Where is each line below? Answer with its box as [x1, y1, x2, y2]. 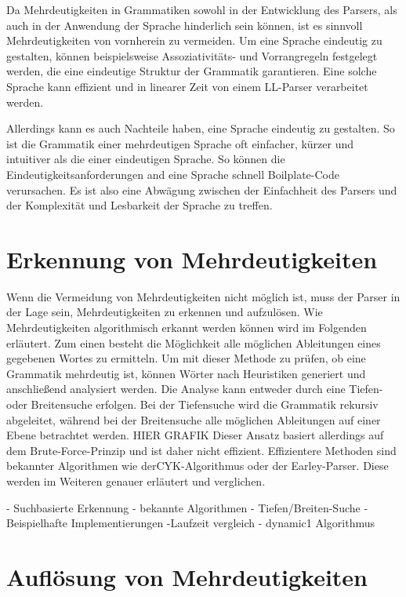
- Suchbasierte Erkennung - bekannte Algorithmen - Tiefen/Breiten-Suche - [6, 499, 368, 515]
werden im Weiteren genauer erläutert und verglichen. [6, 472, 266, 489]
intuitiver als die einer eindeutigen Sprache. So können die [6, 151, 285, 167]
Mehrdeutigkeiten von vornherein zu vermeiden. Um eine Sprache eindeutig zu [6, 32, 382, 49]
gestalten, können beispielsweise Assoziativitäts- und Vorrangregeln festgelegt [6, 47, 378, 64]
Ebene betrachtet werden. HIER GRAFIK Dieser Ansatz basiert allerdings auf [6, 427, 384, 443]
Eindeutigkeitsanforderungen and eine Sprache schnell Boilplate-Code [6, 166, 339, 182]
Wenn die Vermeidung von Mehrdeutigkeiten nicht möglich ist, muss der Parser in [6, 288, 401, 304]
